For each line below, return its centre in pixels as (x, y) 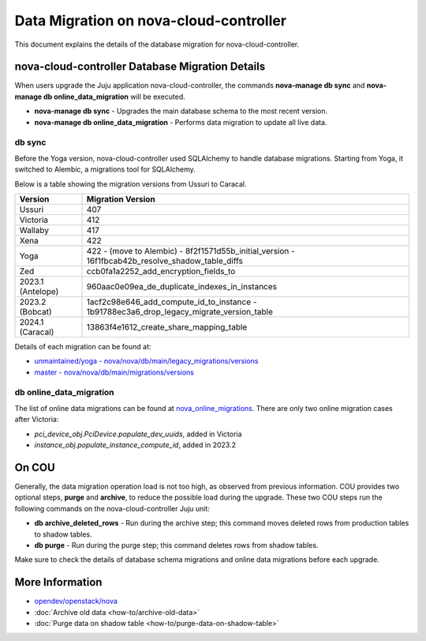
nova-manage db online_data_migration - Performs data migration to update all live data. (181, 122)
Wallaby (34, 230)
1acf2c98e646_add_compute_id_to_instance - (172, 302)
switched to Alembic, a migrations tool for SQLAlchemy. (105, 169)
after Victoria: (37, 420)
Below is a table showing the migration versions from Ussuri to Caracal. (131, 184)
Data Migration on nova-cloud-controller (151, 21)
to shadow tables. (63, 534)
